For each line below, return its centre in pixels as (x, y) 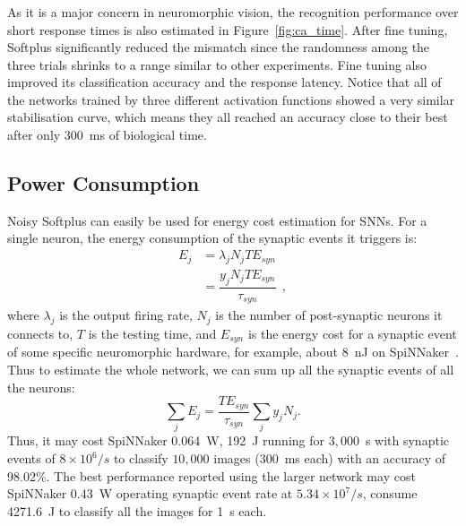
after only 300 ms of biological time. (107, 135)
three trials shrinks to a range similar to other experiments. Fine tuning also (217, 64)
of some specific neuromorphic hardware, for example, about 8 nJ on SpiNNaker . (233, 352)
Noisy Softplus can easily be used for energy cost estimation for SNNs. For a (217, 220)
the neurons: (41, 387)
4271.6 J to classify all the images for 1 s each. (137, 510)
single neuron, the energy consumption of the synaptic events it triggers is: (212, 238)
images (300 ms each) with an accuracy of (330, 458)
